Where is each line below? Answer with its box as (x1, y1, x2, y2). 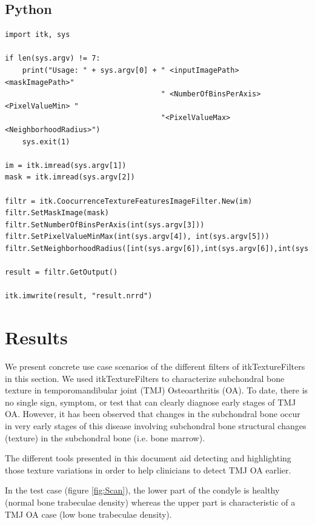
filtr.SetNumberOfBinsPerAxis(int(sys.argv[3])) (5, 220, 205, 229)
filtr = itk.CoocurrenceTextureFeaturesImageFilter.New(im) (5, 196, 253, 206)
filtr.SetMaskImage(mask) (5, 209, 109, 218)
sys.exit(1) (22, 137, 70, 146)
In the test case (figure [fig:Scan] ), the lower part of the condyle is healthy (5, 484, 280, 497)
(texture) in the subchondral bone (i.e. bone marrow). (5, 431, 205, 444)
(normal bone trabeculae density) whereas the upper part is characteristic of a (5, 495, 296, 508)
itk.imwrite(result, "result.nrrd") (5, 292, 153, 301)
